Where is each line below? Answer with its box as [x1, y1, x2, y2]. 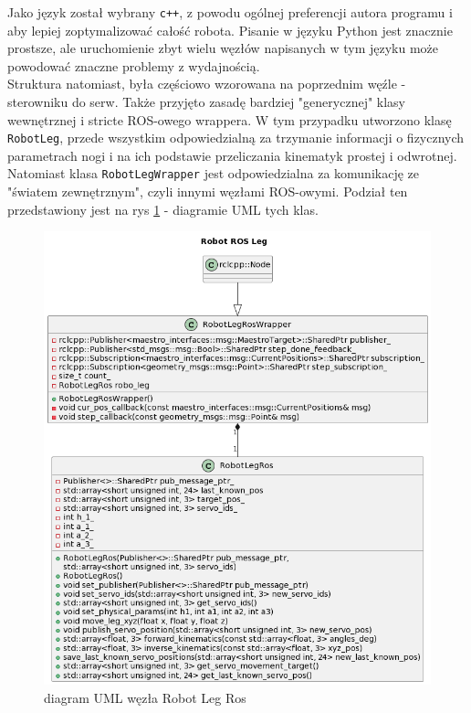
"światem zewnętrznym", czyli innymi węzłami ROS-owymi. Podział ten [7, 182, 408, 201]
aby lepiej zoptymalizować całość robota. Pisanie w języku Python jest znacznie [7, 20, 453, 39]
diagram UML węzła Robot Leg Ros [44, 687, 246, 707]
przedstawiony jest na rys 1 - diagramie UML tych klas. [7, 199, 319, 218]
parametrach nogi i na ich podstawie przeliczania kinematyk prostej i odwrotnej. [7, 145, 457, 165]
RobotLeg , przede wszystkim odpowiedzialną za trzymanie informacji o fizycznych [7, 128, 465, 147]
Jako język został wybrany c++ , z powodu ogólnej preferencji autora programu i [7, 3, 453, 21]
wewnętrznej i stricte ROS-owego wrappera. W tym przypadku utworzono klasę [7, 110, 452, 129]
